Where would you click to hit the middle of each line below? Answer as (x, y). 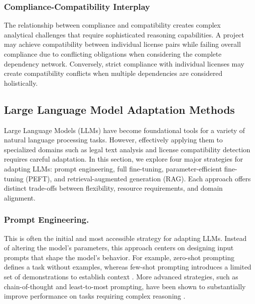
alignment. (20, 197)
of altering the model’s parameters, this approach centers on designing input (119, 248)
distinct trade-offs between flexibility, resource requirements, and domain (113, 188)
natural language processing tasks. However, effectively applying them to (113, 140)
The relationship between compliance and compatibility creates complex (113, 25)
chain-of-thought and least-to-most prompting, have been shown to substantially (125, 286)
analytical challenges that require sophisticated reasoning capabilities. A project (124, 34)
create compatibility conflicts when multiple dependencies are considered (113, 73)
